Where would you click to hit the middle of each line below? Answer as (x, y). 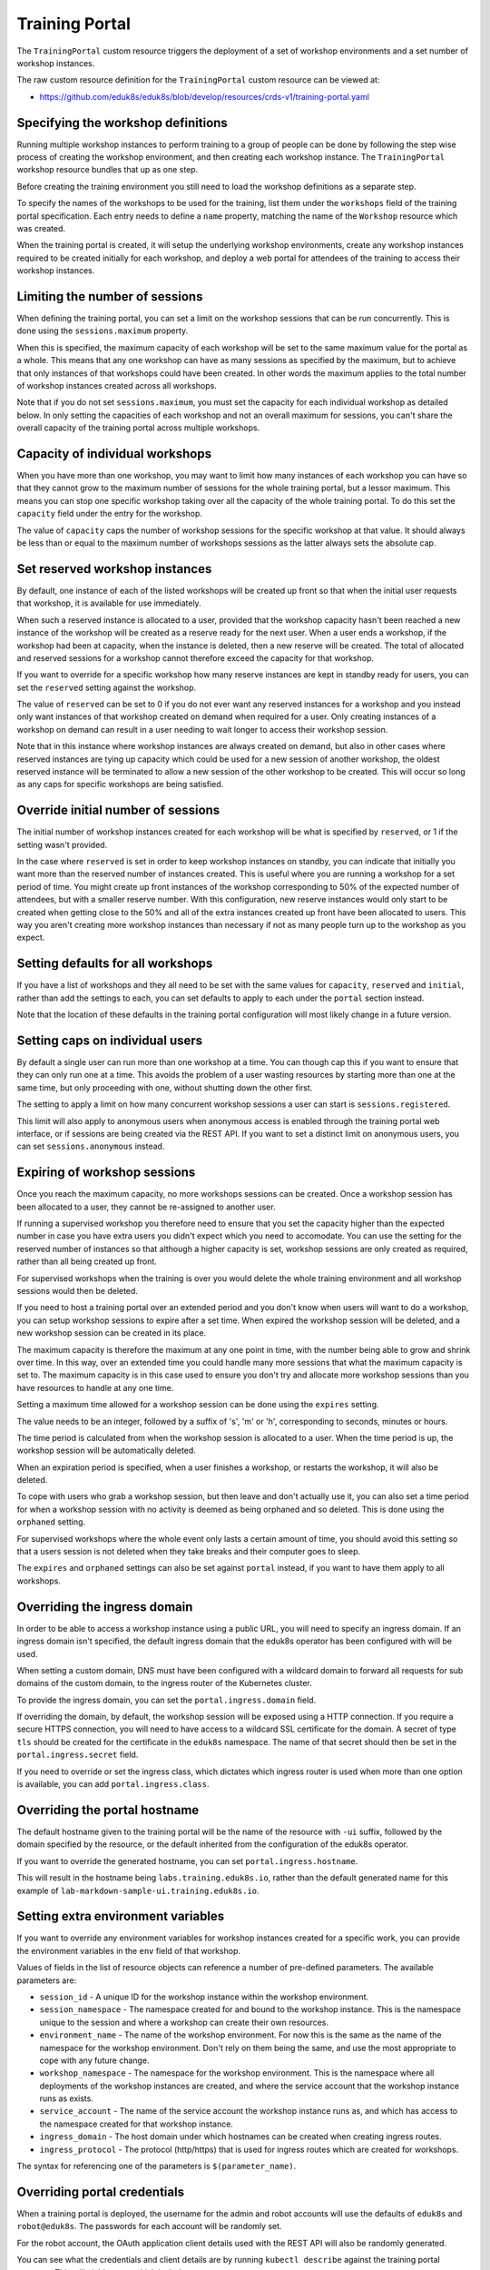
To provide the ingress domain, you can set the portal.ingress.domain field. (167, 1700)
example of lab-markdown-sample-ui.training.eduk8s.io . (138, 1890)
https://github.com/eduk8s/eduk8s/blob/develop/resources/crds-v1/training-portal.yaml (204, 96)
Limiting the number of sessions (110, 296)
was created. (41, 228)
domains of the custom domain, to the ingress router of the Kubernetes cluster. (164, 1683)
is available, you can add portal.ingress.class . (113, 1784)
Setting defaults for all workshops (115, 964)
